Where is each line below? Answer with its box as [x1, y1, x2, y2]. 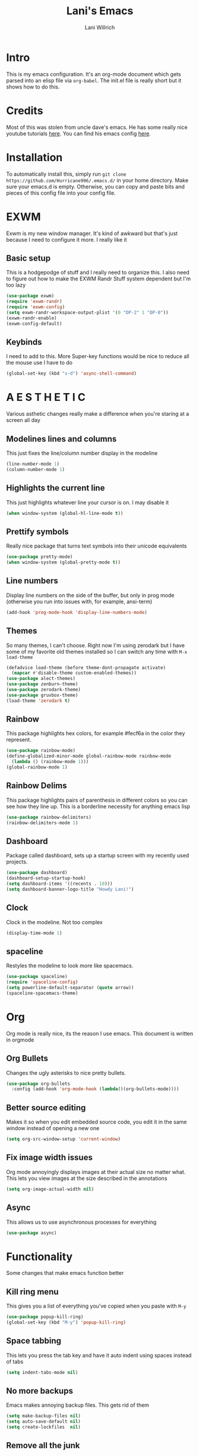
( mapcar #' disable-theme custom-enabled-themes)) [11, 670, 137, 676]
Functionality [6, 1250, 73, 1263]
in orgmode [6, 1036, 34, 1043]
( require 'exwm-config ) [6, 304, 65, 310]
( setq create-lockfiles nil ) [6, 1424, 81, 1430]
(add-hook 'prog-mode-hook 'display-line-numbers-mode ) [6, 609, 147, 615]
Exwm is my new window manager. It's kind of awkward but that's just [6, 230, 178, 237]
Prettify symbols [6, 527, 70, 537]
